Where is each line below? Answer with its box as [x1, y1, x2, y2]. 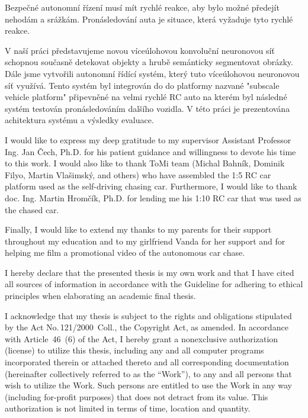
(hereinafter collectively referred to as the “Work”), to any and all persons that [5, 367, 292, 380]
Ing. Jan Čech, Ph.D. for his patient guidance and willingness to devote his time [5, 145, 296, 157]
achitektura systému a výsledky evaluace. [5, 114, 154, 126]
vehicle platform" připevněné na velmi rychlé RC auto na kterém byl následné [5, 91, 287, 103]
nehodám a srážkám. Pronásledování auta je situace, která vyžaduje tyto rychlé [5, 12, 293, 25]
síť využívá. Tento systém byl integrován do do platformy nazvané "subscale [5, 79, 280, 91]
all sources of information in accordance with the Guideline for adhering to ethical [5, 278, 303, 290]
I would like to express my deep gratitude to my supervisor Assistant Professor [5, 133, 291, 146]
